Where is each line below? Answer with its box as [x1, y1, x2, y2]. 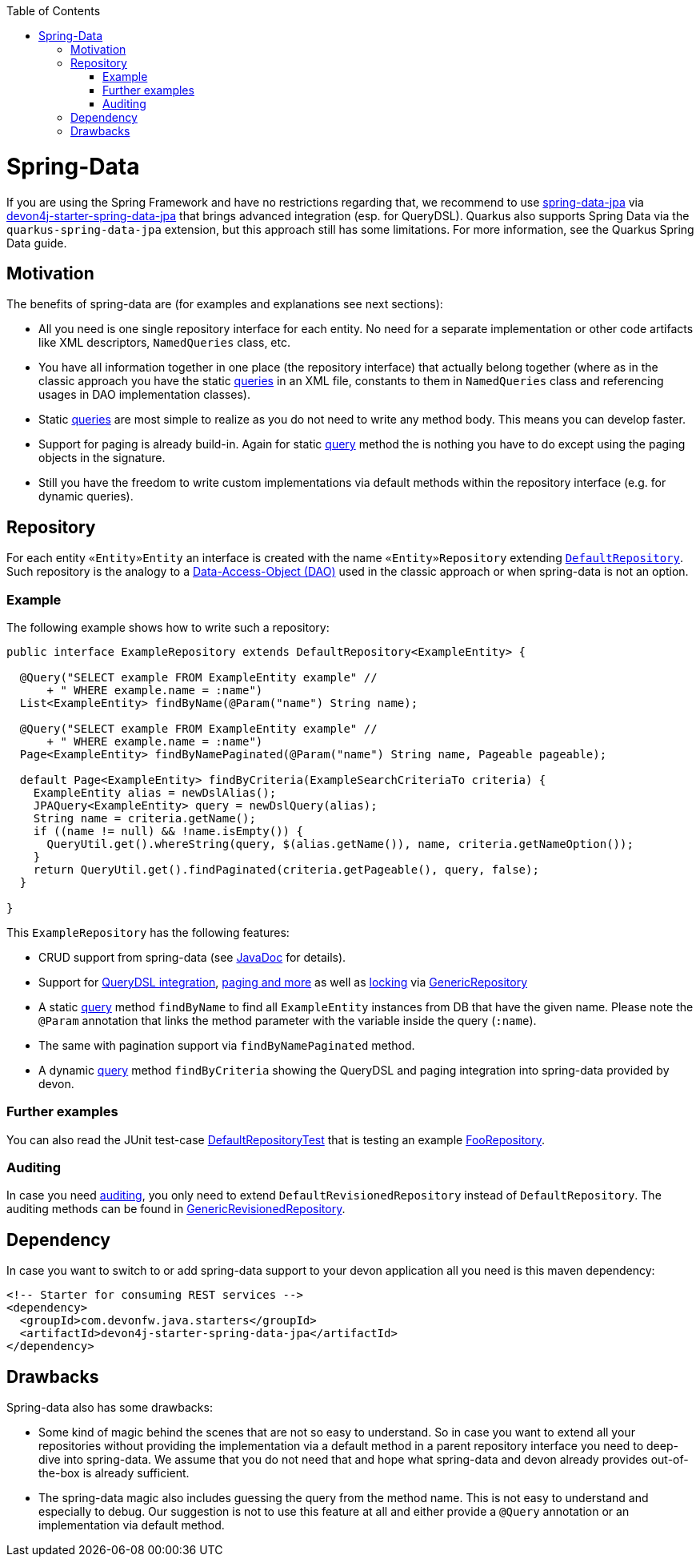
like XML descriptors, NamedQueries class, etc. [38, 336, 290, 350]
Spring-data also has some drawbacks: [6, 1400, 213, 1415]
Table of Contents [6, 4, 101, 18]
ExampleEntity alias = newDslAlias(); [33, 786, 277, 799]
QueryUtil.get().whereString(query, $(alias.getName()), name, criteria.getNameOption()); [46, 837, 634, 850]
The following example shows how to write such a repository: [6, 620, 330, 634]
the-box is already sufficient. [38, 1466, 190, 1481]
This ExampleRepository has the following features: [6, 925, 290, 939]
